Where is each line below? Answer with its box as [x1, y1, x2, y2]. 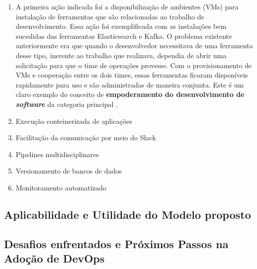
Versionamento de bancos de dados [15, 166, 122, 176]
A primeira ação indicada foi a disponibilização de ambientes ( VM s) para [15, 1, 239, 11]
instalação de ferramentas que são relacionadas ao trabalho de [15, 11, 204, 21]
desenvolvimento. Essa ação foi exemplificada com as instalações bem [15, 21, 227, 31]
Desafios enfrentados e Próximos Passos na [4, 236, 229, 251]
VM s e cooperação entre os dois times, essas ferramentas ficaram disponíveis [15, 70, 248, 80]
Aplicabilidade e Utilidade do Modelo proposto [4, 206, 251, 222]
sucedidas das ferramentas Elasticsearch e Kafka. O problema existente [15, 30, 232, 41]
